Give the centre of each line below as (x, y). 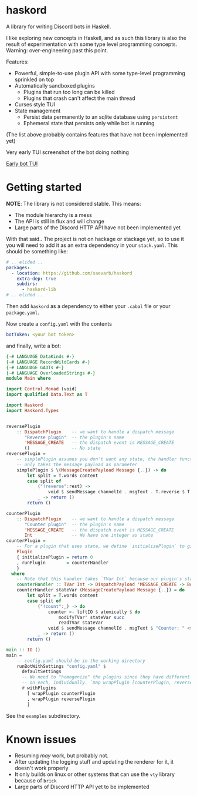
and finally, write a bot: (34, 346)
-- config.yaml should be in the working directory (81, 661)
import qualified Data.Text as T (47, 394)
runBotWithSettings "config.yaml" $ (62, 666)
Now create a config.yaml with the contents (59, 324)
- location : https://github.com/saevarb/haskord (72, 273)
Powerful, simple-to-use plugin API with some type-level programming (100, 73)
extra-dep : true (37, 279)
